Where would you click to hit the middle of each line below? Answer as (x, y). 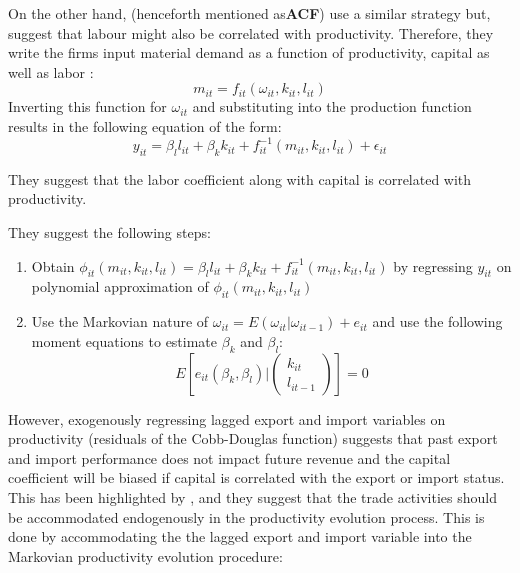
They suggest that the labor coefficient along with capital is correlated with (240, 178)
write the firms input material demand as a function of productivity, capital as (249, 52)
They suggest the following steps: (109, 232)
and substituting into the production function (332, 106)
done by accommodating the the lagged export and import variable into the (240, 536)
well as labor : (51, 71)
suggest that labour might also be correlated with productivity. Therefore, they (251, 32)
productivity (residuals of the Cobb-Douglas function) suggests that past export (253, 438)
